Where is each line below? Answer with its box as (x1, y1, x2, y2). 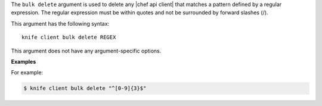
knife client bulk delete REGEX (21, 34, 116, 41)
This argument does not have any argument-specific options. (11, 47, 162, 54)
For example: (11, 69, 44, 76)
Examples (11, 58, 36, 65)
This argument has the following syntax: (11, 20, 110, 27)
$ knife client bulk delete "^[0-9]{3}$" (23, 85, 147, 92)
